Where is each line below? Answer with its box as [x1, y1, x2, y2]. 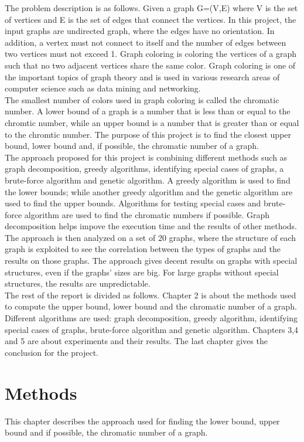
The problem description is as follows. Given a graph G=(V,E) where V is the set [5, 2, 298, 13]
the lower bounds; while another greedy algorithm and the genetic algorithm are [5, 185, 293, 198]
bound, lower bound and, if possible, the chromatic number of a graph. [5, 140, 259, 152]
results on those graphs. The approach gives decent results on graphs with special [5, 254, 298, 267]
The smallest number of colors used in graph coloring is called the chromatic [5, 93, 279, 106]
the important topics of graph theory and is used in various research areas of [5, 70, 280, 83]
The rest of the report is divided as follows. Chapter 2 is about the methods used [5, 288, 296, 301]
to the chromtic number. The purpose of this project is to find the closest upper [5, 128, 292, 140]
